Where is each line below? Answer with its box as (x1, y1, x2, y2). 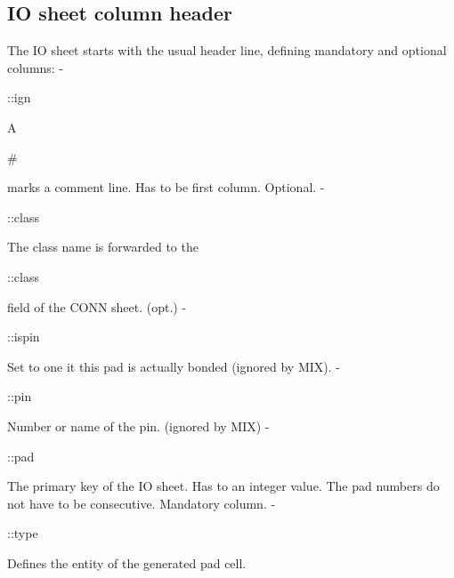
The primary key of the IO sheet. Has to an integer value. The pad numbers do (7, 477, 440, 495)
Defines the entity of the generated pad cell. (7, 553, 247, 572)
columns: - (7, 58, 64, 76)
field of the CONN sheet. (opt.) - (7, 297, 187, 316)
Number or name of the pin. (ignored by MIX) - (7, 416, 270, 435)
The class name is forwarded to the (7, 237, 199, 256)
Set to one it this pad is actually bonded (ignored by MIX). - (7, 357, 340, 375)
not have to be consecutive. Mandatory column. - (7, 494, 276, 512)
